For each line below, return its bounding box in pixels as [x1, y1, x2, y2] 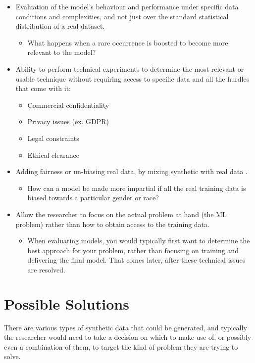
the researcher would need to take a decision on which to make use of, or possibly [4, 332, 252, 342]
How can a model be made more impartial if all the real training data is [27, 182, 246, 193]
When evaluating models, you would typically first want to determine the [27, 235, 250, 246]
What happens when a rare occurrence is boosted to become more [27, 37, 228, 47]
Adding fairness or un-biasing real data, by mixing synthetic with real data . [15, 166, 248, 177]
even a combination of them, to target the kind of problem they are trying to [4, 341, 238, 352]
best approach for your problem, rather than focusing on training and [27, 245, 239, 255]
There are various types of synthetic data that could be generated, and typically [4, 322, 247, 332]
